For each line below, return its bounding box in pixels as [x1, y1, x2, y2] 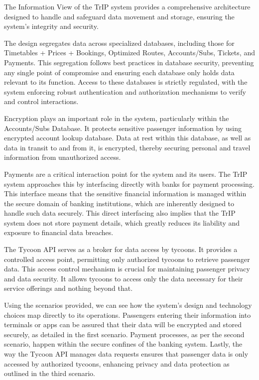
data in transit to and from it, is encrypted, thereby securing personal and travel [4, 142, 251, 152]
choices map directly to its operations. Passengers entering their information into [4, 309, 251, 320]
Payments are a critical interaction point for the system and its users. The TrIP [4, 168, 248, 179]
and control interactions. [4, 96, 79, 107]
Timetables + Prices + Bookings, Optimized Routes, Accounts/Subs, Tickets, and [4, 47, 255, 58]
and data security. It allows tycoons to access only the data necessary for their [4, 273, 243, 283]
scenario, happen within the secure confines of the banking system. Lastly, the [4, 339, 243, 349]
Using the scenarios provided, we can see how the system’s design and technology [4, 300, 252, 310]
